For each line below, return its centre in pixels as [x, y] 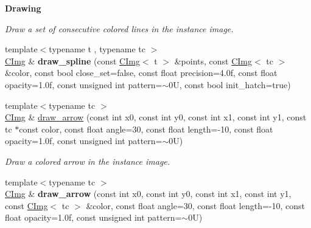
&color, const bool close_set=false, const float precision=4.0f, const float [141, 73]
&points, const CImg [213, 60]
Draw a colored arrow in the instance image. [88, 161]
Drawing [23, 8]
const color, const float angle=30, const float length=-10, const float [146, 129]
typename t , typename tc [97, 49]
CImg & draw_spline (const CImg [72, 60]
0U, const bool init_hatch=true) [230, 84]
